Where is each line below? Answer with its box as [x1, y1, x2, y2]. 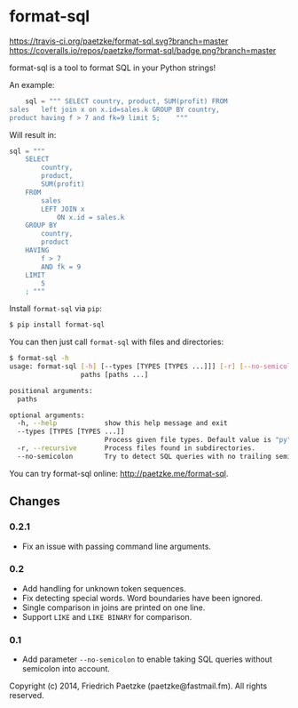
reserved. [9, 690, 44, 701]
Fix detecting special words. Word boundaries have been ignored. [21, 592, 263, 603]
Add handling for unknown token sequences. [21, 583, 186, 593]
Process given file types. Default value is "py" [104, 436, 292, 445]
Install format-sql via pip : [9, 303, 102, 314]
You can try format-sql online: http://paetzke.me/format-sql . [9, 468, 229, 479]
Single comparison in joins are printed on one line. [21, 602, 206, 613]
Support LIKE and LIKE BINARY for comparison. [21, 611, 192, 622]
